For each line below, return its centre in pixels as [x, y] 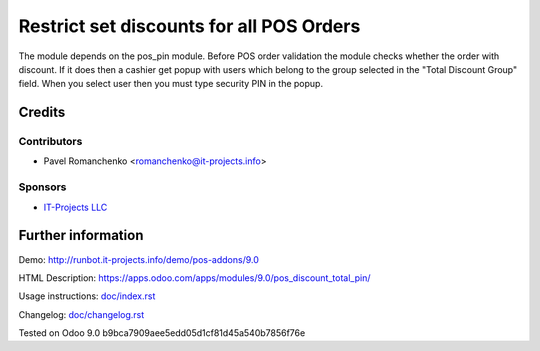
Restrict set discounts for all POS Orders [189, 26]
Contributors [50, 142]
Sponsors [42, 187]
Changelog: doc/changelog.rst [81, 314]
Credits [42, 112]
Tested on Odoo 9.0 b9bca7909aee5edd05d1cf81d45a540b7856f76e [162, 333]
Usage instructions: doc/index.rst [87, 296]
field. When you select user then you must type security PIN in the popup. [171, 84]
